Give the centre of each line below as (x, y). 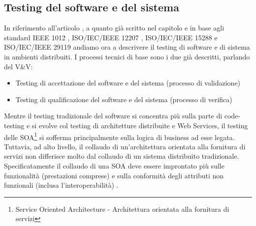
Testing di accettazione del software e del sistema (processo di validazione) (128, 83)
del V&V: (18, 66)
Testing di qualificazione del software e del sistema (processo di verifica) (124, 99)
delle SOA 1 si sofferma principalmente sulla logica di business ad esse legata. (119, 136)
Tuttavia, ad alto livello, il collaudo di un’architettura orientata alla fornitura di (125, 146)
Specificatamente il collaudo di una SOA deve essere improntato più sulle (114, 165)
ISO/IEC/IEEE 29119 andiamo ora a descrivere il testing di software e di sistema (127, 47)
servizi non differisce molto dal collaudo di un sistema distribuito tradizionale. (122, 156)
